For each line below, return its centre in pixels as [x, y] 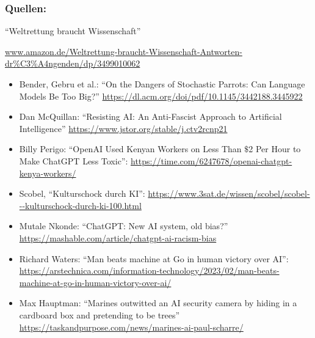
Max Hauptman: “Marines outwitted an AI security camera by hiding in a [158, 303]
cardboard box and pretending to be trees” [100, 314]
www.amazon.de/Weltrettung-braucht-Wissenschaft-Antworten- [124, 51]
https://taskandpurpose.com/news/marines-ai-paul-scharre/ [131, 327]
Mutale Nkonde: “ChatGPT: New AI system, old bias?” [124, 226]
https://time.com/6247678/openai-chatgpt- [212, 160]
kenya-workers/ [48, 173]
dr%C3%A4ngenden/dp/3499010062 [73, 63]
